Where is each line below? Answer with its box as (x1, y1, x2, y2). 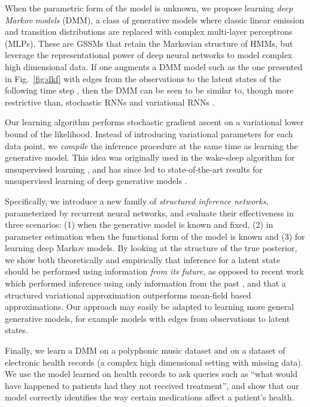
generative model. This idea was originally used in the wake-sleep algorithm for (5, 151, 295, 164)
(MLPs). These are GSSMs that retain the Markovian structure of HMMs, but (5, 37, 293, 49)
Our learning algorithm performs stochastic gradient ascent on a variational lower (5, 116, 304, 128)
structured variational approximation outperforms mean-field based (5, 288, 251, 301)
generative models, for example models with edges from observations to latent (5, 312, 290, 324)
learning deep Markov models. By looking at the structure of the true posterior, (5, 242, 297, 254)
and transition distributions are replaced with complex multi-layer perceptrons (5, 25, 293, 38)
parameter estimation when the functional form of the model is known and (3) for (5, 230, 305, 242)
